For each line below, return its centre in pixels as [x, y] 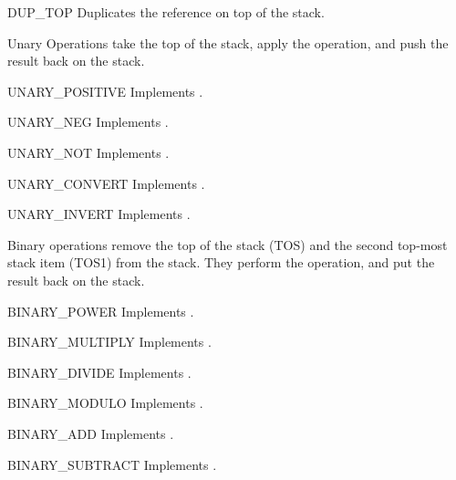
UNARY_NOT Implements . [88, 152]
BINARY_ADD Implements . [91, 433]
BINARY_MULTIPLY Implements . [109, 342]
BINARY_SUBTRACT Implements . [112, 464]
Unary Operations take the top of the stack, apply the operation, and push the [228, 42]
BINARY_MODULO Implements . [105, 403]
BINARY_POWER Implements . [101, 311]
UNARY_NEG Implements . [88, 122]
